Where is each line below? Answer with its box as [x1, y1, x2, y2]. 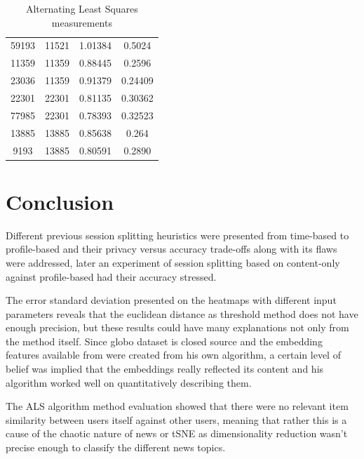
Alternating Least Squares [25, 1, 138, 15]
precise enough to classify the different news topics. [6, 440, 226, 455]
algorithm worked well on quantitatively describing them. [6, 375, 252, 390]
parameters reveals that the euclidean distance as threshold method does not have [6, 306, 358, 321]
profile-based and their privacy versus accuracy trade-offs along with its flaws [6, 241, 337, 256]
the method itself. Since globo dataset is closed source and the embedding [6, 333, 323, 348]
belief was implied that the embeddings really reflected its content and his [6, 361, 324, 376]
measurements [51, 15, 112, 29]
